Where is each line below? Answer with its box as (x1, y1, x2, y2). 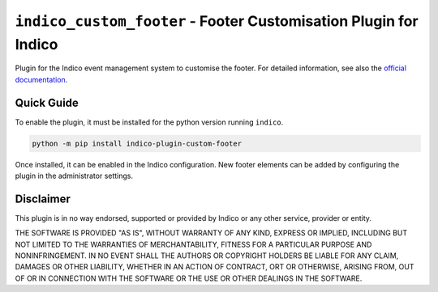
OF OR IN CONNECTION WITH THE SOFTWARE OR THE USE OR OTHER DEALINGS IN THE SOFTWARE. (15, 273, 363, 283)
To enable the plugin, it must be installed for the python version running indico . (15, 117, 284, 127)
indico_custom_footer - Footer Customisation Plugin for (15, 12, 419, 30)
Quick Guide (15, 95, 79, 109)
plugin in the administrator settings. (15, 171, 134, 180)
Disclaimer (15, 192, 71, 205)
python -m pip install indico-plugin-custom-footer (32, 138, 243, 148)
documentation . (15, 74, 68, 84)
